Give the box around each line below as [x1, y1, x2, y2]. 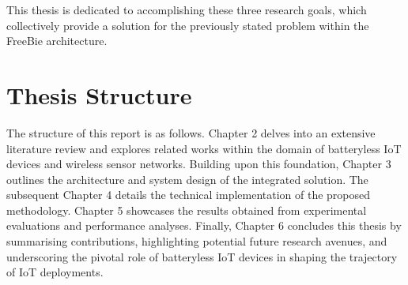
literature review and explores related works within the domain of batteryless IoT [6, 140, 402, 156]
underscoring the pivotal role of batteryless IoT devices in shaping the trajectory [6, 248, 398, 264]
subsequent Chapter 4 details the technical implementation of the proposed [6, 186, 371, 203]
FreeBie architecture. [6, 32, 108, 49]
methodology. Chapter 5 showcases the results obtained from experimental [6, 201, 367, 218]
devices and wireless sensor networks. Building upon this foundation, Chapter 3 [6, 156, 391, 172]
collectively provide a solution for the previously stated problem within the [6, 17, 369, 33]
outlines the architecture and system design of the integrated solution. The [6, 171, 368, 187]
